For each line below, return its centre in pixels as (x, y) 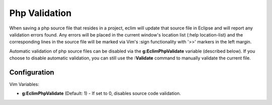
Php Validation (40, 13)
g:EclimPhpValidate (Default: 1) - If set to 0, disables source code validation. (101, 93)
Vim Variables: (24, 84)
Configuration (32, 72)
